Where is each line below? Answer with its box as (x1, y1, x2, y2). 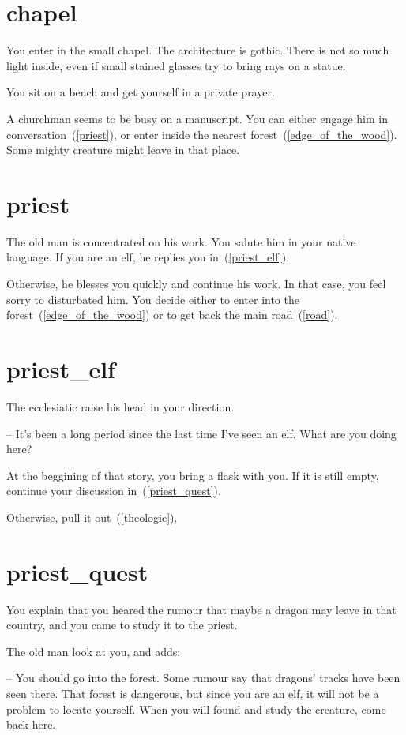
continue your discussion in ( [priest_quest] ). (6, 482, 221, 499)
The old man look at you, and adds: (6, 643, 181, 659)
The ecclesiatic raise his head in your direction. (6, 398, 235, 414)
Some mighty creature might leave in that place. (6, 141, 240, 158)
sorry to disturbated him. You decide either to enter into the (6, 291, 299, 307)
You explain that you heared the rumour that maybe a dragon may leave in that (6, 601, 397, 617)
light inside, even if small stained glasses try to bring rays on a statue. (6, 57, 346, 73)
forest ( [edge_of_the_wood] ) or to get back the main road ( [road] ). (6, 306, 338, 323)
